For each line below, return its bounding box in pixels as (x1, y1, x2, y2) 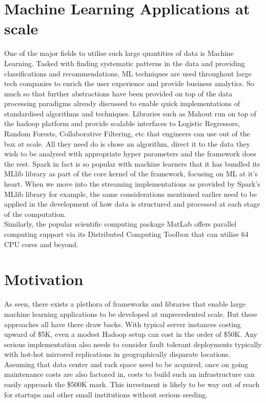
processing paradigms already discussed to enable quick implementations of (4, 98, 240, 109)
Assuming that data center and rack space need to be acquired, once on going (4, 358, 249, 369)
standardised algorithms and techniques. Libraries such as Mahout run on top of (4, 108, 257, 118)
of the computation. (4, 208, 66, 219)
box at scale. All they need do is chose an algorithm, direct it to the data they (4, 138, 250, 149)
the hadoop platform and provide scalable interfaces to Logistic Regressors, (4, 118, 240, 129)
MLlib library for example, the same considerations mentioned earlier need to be (4, 188, 257, 199)
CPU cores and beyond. (4, 238, 78, 249)
